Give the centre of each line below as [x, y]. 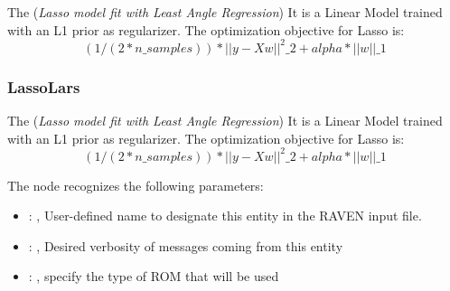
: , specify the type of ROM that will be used [154, 276]
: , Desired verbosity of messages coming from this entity [186, 245]
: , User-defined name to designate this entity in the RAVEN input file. [225, 216]
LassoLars [44, 86]
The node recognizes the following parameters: [136, 185]
